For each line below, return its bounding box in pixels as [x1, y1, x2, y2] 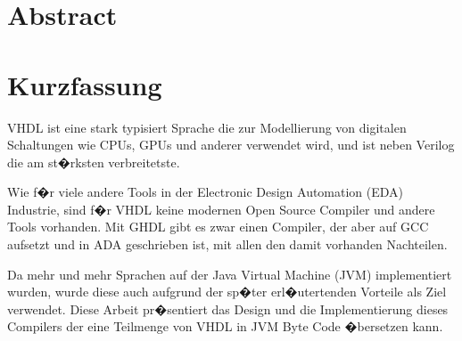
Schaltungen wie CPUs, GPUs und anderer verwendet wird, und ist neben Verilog [7, 135, 455, 154]
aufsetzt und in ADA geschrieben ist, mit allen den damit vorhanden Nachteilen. [7, 235, 448, 254]
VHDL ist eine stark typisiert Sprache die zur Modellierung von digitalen [7, 118, 407, 136]
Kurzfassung [7, 66, 162, 102]
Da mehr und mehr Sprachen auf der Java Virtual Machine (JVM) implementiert [7, 264, 452, 283]
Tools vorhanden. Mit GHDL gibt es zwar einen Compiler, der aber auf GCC [7, 217, 429, 236]
